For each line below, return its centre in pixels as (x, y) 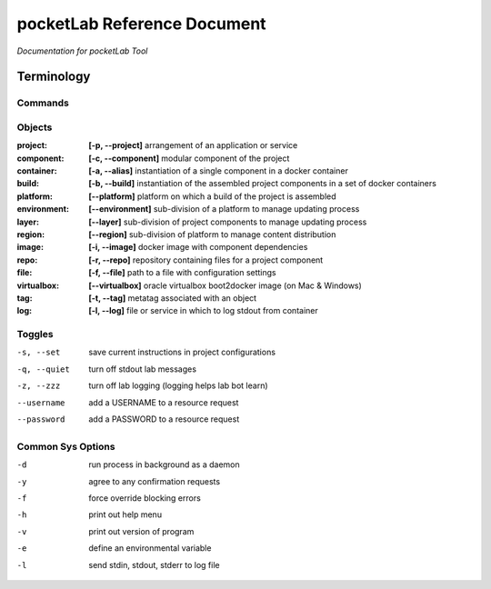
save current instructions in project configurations (182, 352)
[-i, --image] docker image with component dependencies (198, 247)
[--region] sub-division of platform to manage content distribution (212, 235)
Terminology (54, 77)
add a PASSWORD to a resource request (164, 419)
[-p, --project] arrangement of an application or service (193, 145)
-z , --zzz (39, 386)
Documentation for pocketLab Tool (82, 51)
